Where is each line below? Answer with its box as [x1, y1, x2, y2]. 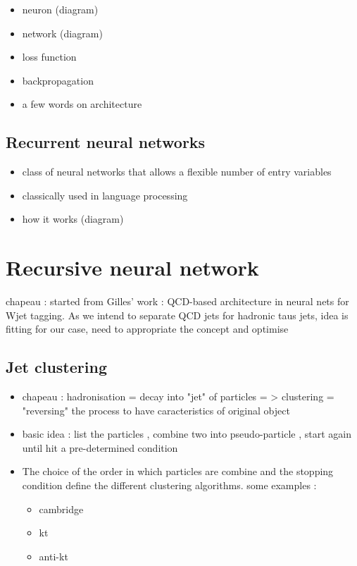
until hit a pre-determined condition [22, 440, 178, 455]
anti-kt [39, 548, 68, 563]
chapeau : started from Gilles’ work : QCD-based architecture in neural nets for [6, 294, 349, 309]
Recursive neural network [6, 253, 259, 282]
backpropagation [22, 73, 94, 87]
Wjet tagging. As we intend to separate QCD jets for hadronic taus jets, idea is [6, 307, 349, 322]
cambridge [39, 501, 84, 516]
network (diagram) [22, 25, 103, 40]
